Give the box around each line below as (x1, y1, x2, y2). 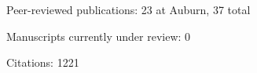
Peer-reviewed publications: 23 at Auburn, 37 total (6, 2, 251, 17)
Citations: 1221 (6, 54, 79, 71)
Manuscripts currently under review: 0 (6, 27, 191, 44)
